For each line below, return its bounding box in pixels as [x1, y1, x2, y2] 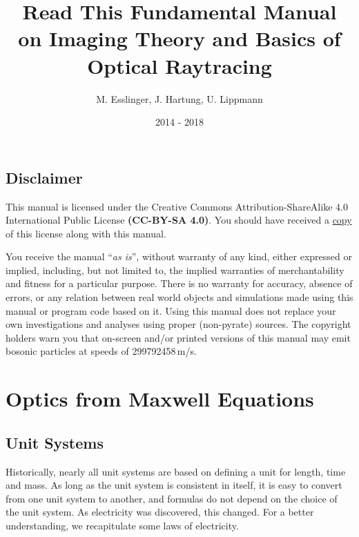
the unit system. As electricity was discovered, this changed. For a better [6, 505, 314, 519]
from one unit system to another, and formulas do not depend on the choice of [6, 491, 338, 505]
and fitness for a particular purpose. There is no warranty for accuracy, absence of [6, 276, 353, 291]
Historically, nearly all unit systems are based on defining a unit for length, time [6, 464, 346, 478]
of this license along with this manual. [6, 226, 166, 240]
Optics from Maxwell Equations [6, 384, 314, 413]
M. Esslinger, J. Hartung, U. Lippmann [96, 91, 263, 106]
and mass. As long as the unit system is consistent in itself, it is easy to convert [6, 478, 342, 492]
